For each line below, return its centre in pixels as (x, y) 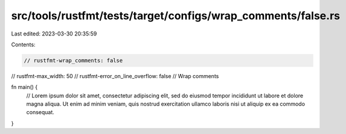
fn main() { (24, 87)
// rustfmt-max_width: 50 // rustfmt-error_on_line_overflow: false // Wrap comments (115, 76)
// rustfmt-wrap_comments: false (73, 60)
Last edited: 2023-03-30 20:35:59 (54, 34)
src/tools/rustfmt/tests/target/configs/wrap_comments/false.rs (176, 16)
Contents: (23, 44)
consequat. (40, 112)
